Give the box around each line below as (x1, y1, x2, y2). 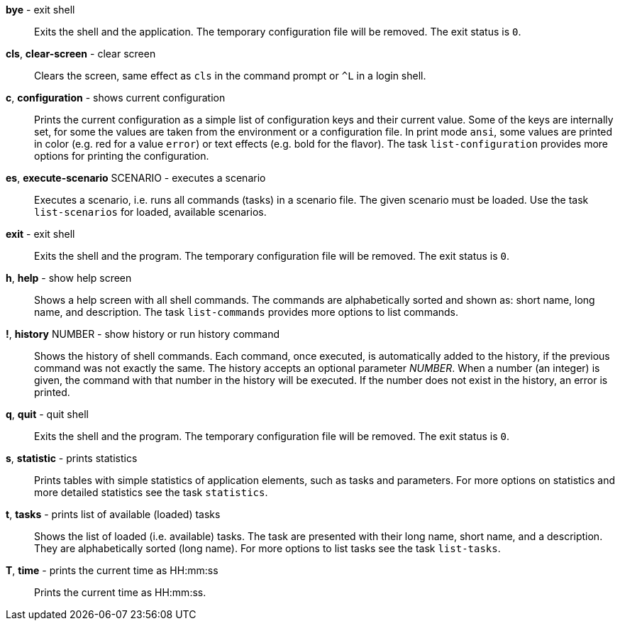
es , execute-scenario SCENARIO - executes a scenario (6, 172, 266, 184)
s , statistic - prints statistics (6, 452, 138, 464)
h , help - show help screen (6, 272, 132, 284)
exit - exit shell (6, 228, 75, 240)
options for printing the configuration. (34, 150, 209, 162)
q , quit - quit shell (6, 408, 89, 420)
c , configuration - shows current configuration (6, 92, 226, 104)
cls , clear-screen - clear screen (6, 48, 156, 60)
